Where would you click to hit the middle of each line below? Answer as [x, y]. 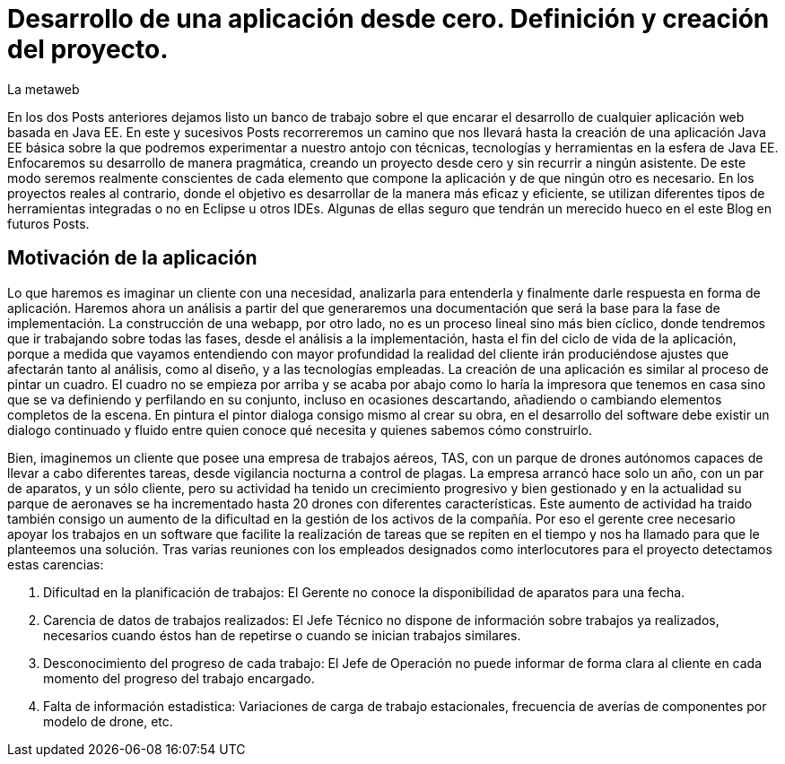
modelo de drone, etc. [108, 721]
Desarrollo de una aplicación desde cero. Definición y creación [388, 19]
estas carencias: [56, 564]
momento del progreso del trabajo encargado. [179, 678]
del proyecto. [88, 49]
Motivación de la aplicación [132, 258]
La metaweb [44, 89]
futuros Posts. [48, 223]
